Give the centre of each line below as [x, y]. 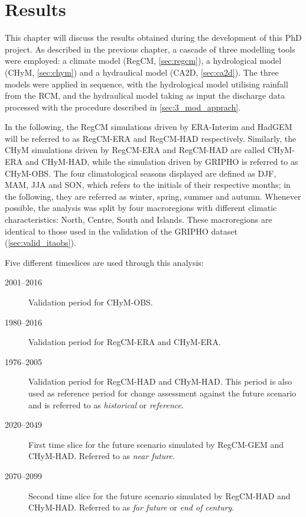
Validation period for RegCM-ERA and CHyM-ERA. [125, 342]
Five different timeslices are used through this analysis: [104, 262]
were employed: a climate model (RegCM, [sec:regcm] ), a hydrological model [143, 61]
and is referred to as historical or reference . [106, 404]
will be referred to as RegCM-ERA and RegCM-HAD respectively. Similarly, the [151, 138]
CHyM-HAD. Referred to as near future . [102, 456]
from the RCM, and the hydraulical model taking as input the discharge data [145, 95]
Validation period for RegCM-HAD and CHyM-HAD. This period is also [160, 381]
